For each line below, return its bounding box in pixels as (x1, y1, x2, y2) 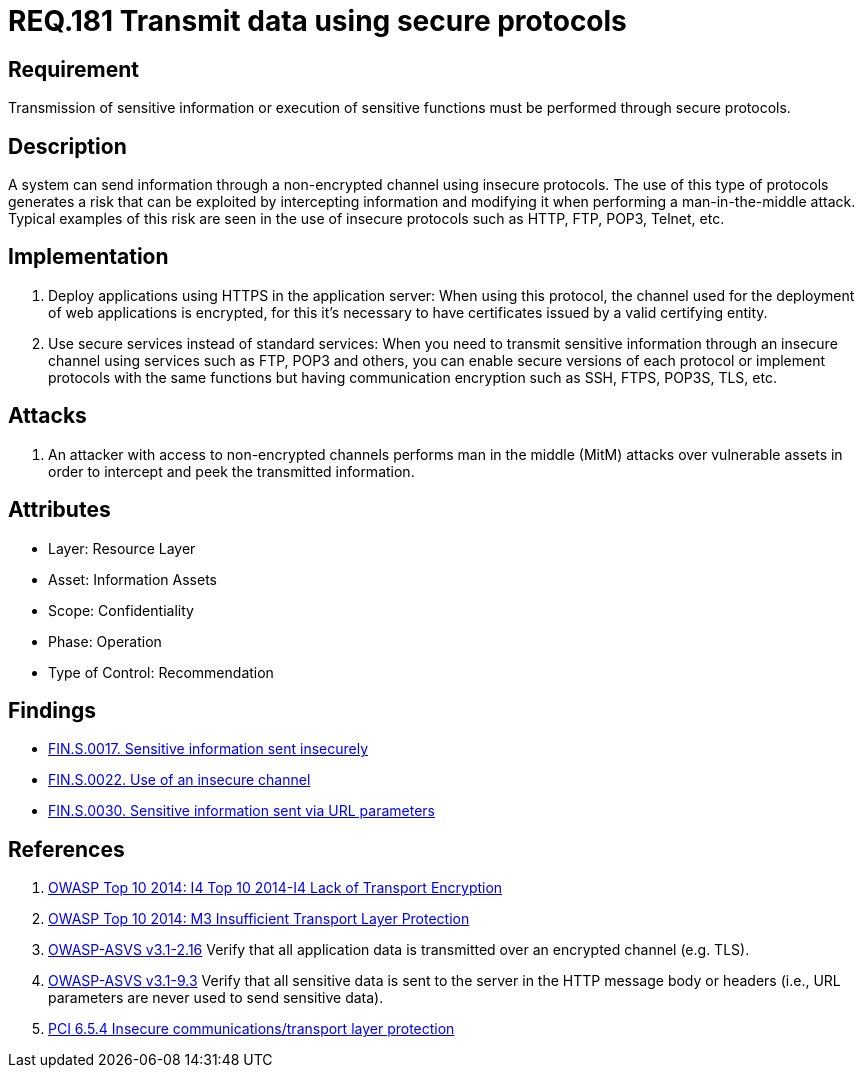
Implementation (8, 244, 169, 270)
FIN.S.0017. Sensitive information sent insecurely (48, 740, 369, 758)
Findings (8, 697, 97, 723)
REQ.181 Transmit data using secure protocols (8, 4, 627, 38)
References (8, 836, 125, 862)
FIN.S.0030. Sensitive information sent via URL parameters (48, 802, 435, 820)
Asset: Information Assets (48, 570, 217, 588)
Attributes (8, 497, 111, 523)
